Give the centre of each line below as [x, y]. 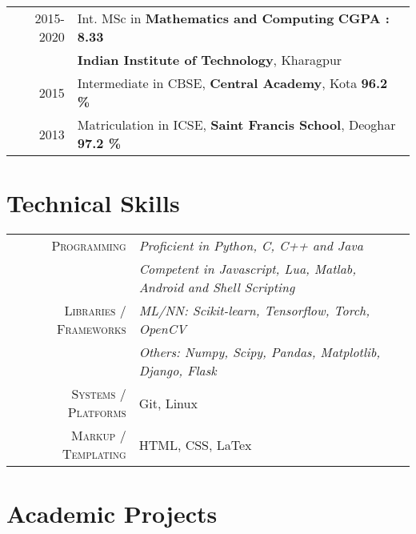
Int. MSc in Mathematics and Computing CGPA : [233, 18]
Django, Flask [178, 371]
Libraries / [95, 311]
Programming [89, 246]
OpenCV [162, 329]
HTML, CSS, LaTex [195, 444]
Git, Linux [168, 403]
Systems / [99, 394]
